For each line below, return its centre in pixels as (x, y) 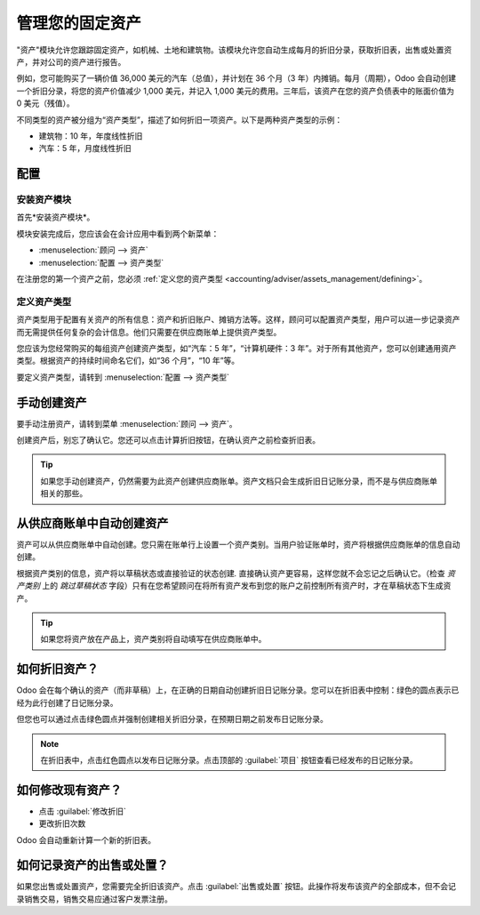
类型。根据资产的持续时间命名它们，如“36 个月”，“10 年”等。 (128, 361)
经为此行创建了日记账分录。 (67, 702)
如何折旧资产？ (57, 669)
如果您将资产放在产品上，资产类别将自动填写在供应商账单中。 (153, 639)
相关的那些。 (64, 494)
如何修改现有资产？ (69, 790)
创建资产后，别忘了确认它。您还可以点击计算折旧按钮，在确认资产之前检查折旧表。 (168, 440)
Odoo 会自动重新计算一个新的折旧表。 (86, 839)
